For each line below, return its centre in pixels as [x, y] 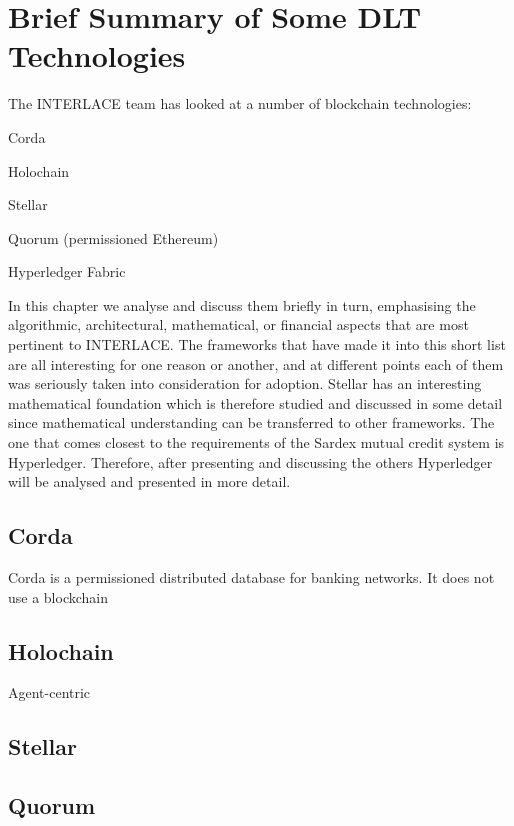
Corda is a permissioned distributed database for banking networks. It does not [251, 577]
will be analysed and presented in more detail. [149, 481]
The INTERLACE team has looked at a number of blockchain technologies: [240, 103]
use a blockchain [58, 596]
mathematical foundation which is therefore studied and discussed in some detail [255, 402]
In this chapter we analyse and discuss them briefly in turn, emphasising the [242, 304]
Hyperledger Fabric [67, 271]
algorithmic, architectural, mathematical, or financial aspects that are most [238, 324]
